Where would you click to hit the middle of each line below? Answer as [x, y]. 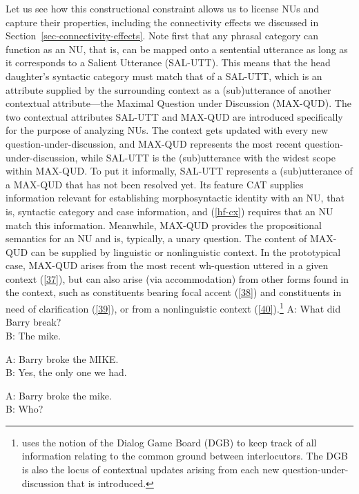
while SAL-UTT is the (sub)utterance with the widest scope [208, 157]
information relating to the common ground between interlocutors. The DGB [185, 456]
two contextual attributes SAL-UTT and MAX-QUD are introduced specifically [174, 116]
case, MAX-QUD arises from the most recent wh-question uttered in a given [167, 265]
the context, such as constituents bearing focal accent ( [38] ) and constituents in [174, 292]
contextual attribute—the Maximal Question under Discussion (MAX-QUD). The [178, 103]
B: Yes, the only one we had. [66, 372]
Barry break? [33, 322]
